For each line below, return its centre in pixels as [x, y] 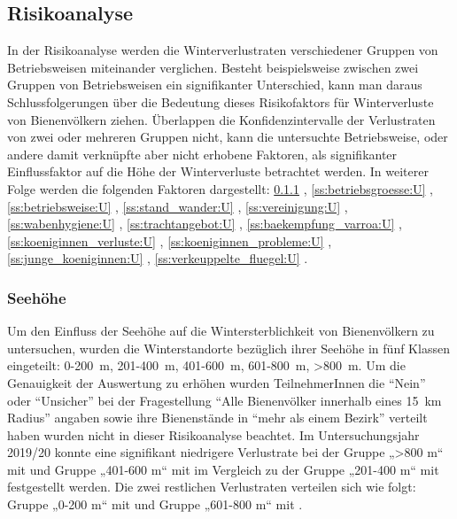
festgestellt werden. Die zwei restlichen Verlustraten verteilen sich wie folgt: [212, 487]
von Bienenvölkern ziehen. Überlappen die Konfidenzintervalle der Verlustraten [221, 119]
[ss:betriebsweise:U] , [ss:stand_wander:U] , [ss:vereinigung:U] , [178, 206]
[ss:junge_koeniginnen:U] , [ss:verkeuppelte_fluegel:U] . [158, 258]
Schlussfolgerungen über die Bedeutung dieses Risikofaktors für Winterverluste [221, 101]
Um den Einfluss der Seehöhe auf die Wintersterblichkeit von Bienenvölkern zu [221, 331]
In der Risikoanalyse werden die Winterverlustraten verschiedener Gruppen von [223, 50]
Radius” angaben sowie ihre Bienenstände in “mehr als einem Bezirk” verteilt [217, 418]
